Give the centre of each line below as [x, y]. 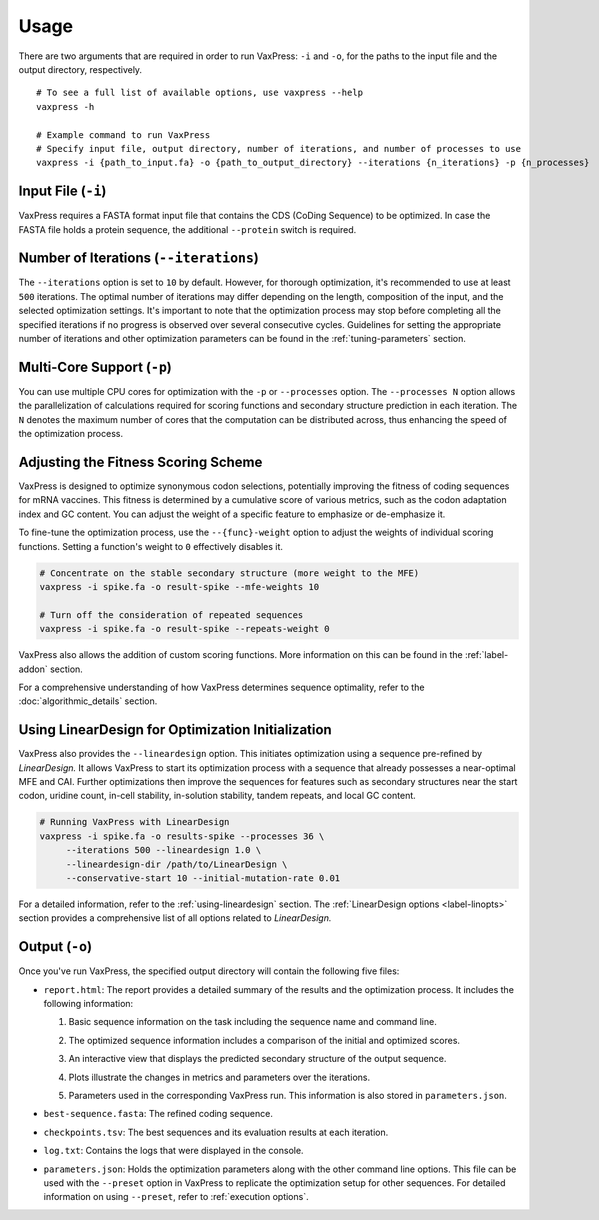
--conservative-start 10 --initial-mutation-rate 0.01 [203, 878]
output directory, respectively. [80, 69]
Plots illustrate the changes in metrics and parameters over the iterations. [219, 1077]
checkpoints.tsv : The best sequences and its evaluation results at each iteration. [216, 1132]
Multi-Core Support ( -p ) [95, 366]
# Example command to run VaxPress [123, 134]
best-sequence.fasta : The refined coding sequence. [158, 1114]
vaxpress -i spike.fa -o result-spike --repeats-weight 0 [184, 629]
